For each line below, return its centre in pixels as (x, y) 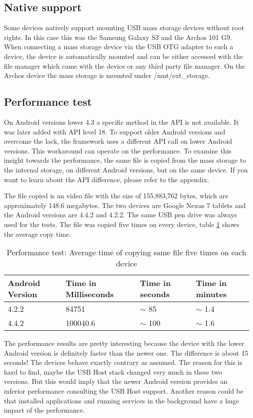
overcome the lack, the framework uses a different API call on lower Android (118, 141)
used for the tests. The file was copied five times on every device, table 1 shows (122, 224)
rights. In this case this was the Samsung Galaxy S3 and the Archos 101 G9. (118, 37)
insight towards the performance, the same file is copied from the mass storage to (125, 160)
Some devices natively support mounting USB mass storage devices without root (124, 28)
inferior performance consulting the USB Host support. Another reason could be (124, 391)
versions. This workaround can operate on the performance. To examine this (118, 150)
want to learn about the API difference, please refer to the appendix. (107, 179)
